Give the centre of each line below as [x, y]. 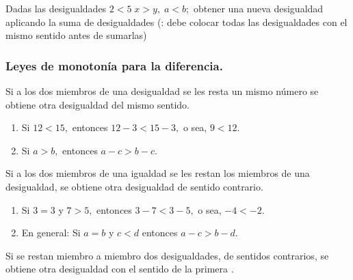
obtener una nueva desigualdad [258, 8]
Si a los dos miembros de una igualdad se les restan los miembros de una [158, 173]
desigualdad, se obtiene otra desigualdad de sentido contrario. [134, 186]
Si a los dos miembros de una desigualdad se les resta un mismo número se [162, 91]
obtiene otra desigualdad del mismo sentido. [97, 104]
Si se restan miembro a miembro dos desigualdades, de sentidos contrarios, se [167, 255]
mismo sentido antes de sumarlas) [76, 35]
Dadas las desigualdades [56, 8]
